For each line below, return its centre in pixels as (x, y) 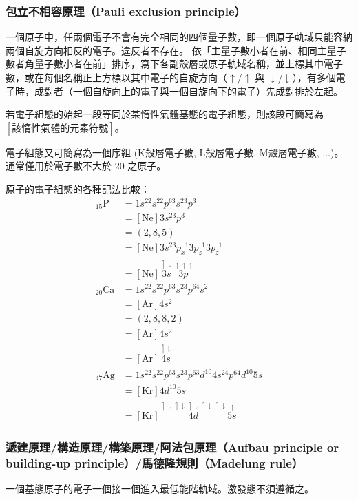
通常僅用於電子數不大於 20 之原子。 (86, 166)
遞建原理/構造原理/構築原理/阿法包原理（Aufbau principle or (172, 447)
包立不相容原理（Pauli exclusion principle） (126, 11)
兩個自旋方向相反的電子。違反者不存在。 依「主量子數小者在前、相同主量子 (176, 50)
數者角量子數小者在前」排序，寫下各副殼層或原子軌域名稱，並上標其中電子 (174, 64)
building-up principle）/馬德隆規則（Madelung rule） (155, 463)
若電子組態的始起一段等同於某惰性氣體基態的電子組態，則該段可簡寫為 (165, 114)
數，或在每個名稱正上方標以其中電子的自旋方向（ (116, 77)
